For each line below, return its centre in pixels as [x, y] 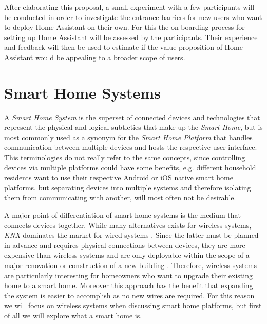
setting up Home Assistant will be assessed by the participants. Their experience [131, 37]
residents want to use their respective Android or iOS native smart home [119, 177]
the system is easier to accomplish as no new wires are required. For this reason [129, 295]
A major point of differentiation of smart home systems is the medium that [122, 215]
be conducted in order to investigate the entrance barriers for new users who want [133, 17]
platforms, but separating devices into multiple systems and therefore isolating [128, 187]
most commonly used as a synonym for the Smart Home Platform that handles [128, 137]
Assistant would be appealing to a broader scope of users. [95, 57]
